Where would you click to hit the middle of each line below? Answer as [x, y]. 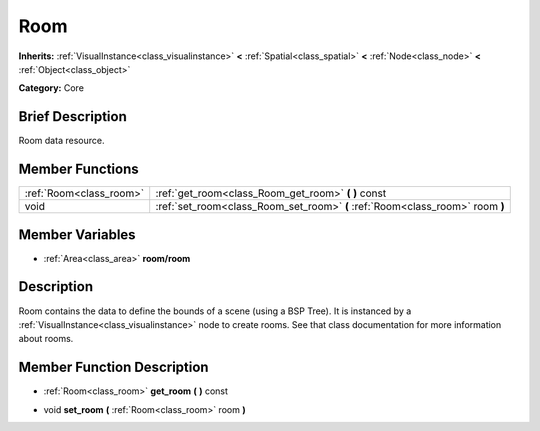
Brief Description [72, 116]
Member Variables [77, 234]
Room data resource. [61, 141]
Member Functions [78, 169]
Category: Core [51, 88]
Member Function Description [113, 367]
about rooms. [46, 339]
